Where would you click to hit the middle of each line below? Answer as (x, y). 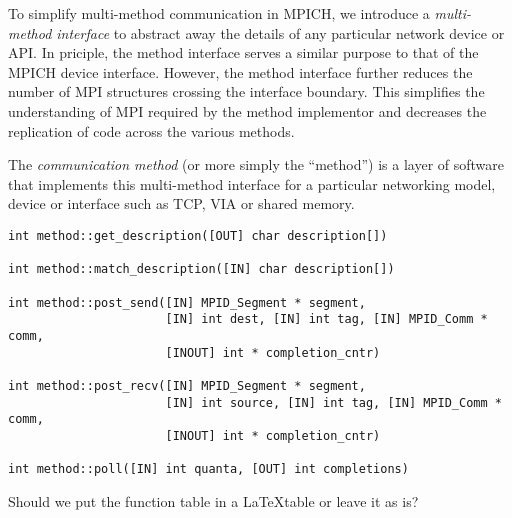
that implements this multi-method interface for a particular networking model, (252, 183)
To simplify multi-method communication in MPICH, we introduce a (219, 13)
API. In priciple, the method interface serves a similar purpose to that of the (243, 52)
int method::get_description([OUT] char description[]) (198, 235)
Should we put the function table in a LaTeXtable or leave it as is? (213, 500)
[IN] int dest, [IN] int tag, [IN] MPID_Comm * (326, 319)
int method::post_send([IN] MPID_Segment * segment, (187, 302)
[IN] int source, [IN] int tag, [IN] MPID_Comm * (333, 402)
